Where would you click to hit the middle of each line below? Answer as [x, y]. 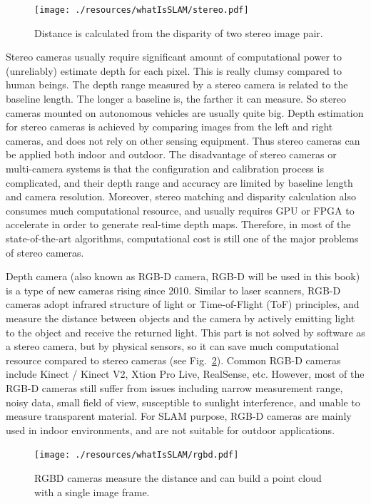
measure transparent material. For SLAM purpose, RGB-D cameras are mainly [179, 416]
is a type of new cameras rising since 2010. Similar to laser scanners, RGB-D [173, 290]
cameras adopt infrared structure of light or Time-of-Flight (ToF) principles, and [183, 304]
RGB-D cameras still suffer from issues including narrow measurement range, [174, 387]
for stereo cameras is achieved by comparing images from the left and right [169, 127]
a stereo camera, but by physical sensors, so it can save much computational [172, 346]
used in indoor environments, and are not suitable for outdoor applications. [171, 430]
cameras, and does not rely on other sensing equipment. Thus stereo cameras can [183, 140]
